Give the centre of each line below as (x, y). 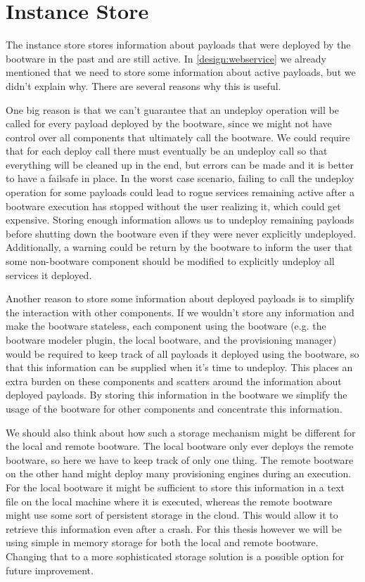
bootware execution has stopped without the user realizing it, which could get (173, 206)
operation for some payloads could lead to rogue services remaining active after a (180, 192)
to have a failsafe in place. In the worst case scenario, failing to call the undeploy (180, 178)
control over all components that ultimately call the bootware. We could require (178, 137)
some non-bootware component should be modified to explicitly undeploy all (170, 261)
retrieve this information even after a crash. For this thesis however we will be (174, 528)
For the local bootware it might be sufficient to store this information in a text (175, 487)
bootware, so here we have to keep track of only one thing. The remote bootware (180, 459)
